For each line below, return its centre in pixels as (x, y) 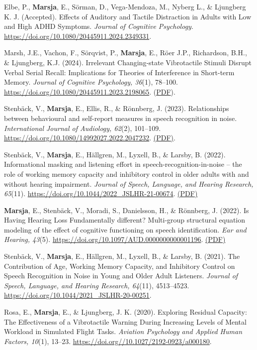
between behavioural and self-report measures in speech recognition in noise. (121, 118)
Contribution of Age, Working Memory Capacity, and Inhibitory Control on (120, 266)
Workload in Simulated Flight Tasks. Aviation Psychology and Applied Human (123, 331)
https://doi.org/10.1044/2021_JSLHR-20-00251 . (78, 295)
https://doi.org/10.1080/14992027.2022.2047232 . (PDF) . (90, 138)
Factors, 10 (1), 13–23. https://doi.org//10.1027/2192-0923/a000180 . (108, 341)
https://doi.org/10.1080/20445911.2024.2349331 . (78, 36)
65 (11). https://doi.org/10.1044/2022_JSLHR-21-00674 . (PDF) (101, 193)
